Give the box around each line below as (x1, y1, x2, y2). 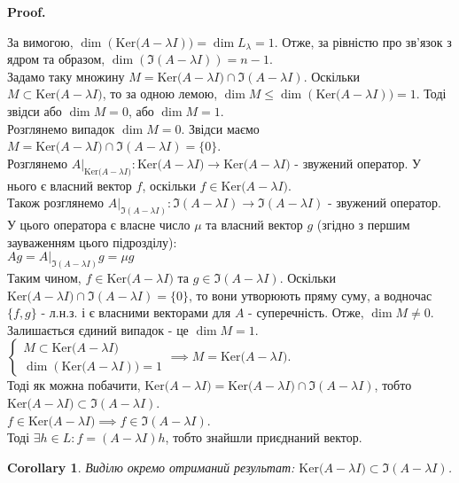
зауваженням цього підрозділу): (7, 232, 177, 251)
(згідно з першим (316, 215, 410, 233)
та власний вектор (206, 215, 303, 233)
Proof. (7, 3, 46, 20)
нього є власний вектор (7, 175, 132, 194)
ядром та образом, (7, 50, 105, 68)
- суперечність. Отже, (248, 303, 364, 322)
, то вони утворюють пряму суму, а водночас (188, 285, 432, 304)
